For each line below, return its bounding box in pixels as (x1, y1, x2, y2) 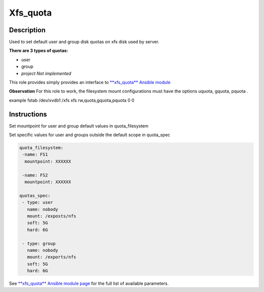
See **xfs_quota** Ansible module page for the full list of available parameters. (9, 281, 169, 287)
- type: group (22, 241, 56, 246)
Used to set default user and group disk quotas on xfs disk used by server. (9, 39, 160, 45)
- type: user (22, 200, 53, 205)
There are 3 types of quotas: (9, 48, 68, 54)
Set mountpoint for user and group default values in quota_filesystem (9, 123, 149, 129)
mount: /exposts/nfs (27, 213, 77, 219)
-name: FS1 (22, 152, 48, 157)
